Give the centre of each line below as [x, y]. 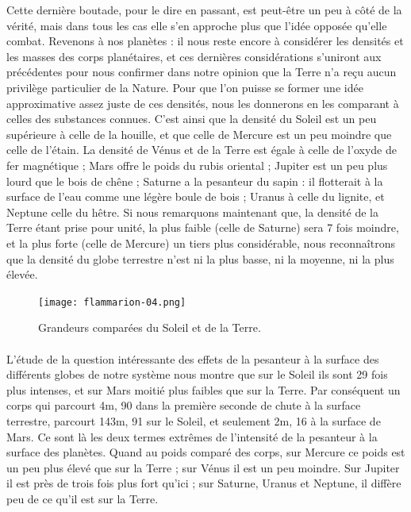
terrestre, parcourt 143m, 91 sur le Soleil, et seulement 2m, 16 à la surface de [194, 420]
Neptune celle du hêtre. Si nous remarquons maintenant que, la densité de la [192, 212]
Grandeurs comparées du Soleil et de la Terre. [150, 327]
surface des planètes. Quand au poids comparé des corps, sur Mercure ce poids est [206, 452]
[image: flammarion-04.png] [112, 302]
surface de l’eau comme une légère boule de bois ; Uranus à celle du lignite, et [196, 196]
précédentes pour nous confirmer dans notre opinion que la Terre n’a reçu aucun [202, 72]
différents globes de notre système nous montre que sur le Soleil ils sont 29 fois [197, 374]
